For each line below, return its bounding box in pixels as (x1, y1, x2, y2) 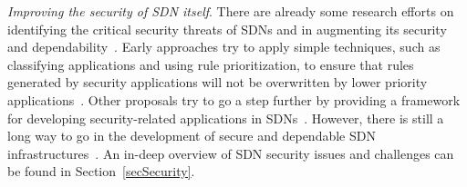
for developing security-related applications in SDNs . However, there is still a (7, 108, 444, 127)
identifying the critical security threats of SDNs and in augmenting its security (7, 19, 447, 38)
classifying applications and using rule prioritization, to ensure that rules (7, 54, 414, 74)
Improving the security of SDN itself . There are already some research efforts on (7, 2, 454, 20)
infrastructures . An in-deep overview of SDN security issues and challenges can (7, 143, 454, 162)
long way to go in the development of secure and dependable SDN (7, 126, 376, 145)
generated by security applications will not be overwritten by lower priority (7, 73, 428, 92)
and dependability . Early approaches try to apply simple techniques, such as (7, 37, 441, 56)
